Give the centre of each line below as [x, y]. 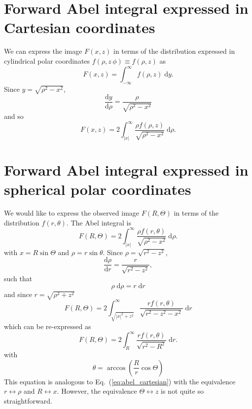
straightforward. [28, 400]
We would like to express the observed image [72, 213]
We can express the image [43, 51]
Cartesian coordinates [80, 27]
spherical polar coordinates [98, 189]
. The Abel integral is [99, 222]
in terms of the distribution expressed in [174, 51]
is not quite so [182, 391]
